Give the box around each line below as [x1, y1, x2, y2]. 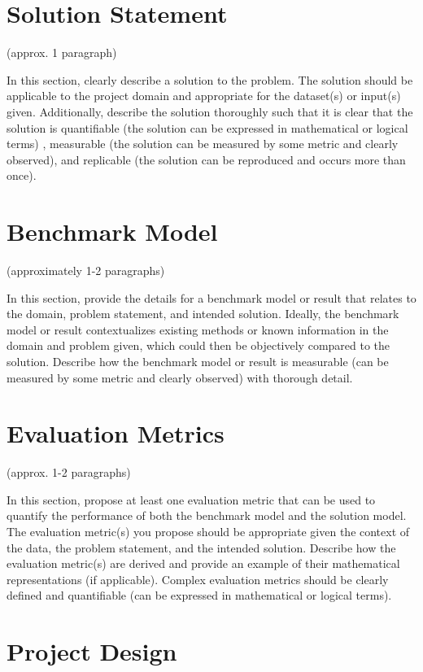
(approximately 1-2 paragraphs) [7, 262, 165, 278]
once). [7, 167, 37, 184]
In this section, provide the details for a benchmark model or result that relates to [7, 289, 416, 306]
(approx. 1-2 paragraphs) [7, 464, 131, 481]
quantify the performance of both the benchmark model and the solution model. [7, 507, 407, 524]
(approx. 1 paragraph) [7, 44, 117, 61]
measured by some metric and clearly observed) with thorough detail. [7, 369, 353, 386]
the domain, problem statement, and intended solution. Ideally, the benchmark [7, 305, 399, 322]
